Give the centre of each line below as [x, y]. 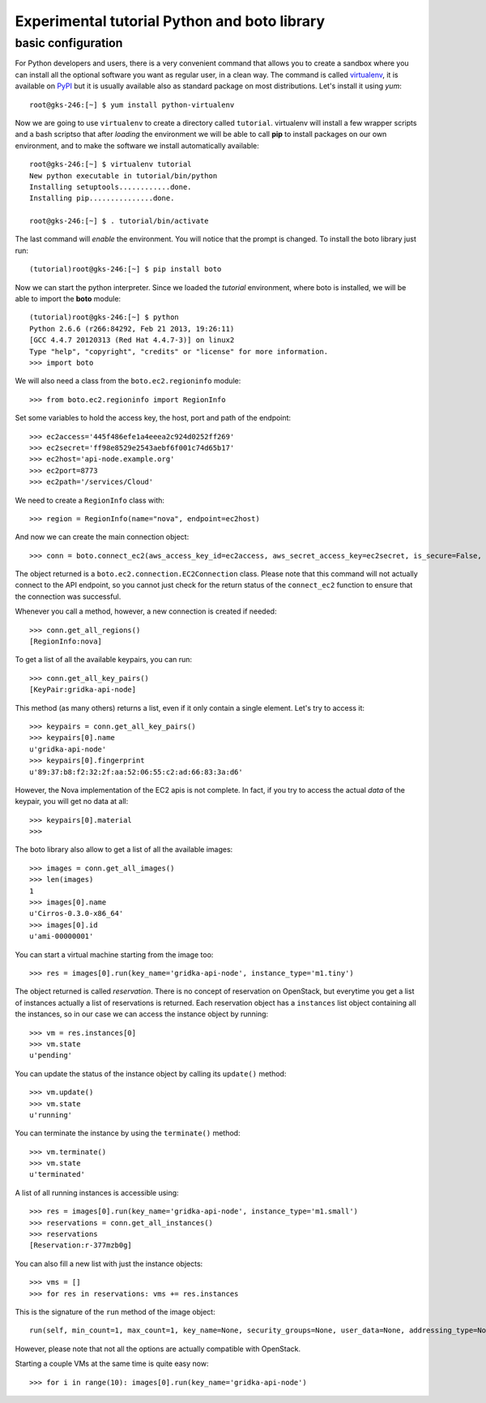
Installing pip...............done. [102, 198]
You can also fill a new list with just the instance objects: [109, 1264]
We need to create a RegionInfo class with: [90, 500]
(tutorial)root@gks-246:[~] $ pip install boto [126, 269]
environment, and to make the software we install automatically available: [137, 145]
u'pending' [51, 1055]
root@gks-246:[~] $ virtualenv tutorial [111, 165]
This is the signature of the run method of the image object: [115, 1311]
